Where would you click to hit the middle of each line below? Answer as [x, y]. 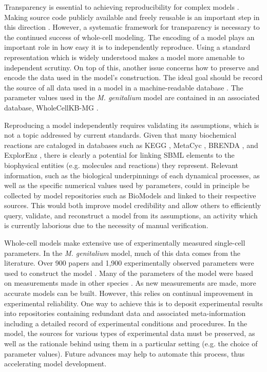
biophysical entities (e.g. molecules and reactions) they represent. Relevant [121, 165]
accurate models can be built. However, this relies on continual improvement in [129, 293]
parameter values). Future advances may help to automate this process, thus [125, 353]
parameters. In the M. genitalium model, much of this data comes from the [122, 253]
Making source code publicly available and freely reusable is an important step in [132, 17]
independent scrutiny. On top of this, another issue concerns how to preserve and [132, 67]
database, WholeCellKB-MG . [51, 107]
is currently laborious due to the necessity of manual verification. [106, 225]
